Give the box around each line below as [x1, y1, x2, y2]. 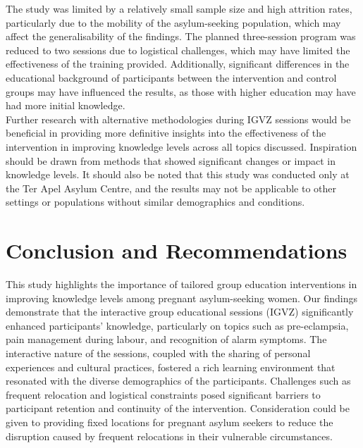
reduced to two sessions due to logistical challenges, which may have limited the [6, 42, 350, 57]
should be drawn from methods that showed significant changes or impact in [6, 153, 336, 168]
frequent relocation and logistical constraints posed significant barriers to [6, 387, 321, 402]
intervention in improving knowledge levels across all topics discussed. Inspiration [6, 139, 357, 154]
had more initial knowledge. [6, 98, 125, 113]
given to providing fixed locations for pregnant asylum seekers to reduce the [6, 414, 333, 429]
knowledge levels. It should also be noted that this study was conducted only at [6, 167, 350, 182]
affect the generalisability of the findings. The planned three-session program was [6, 29, 356, 44]
